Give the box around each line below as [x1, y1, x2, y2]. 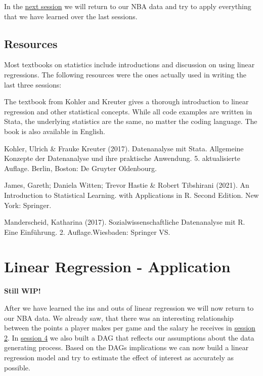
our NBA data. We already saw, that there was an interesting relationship [4, 312, 234, 323]
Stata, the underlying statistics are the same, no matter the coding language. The [4, 116, 257, 127]
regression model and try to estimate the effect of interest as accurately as [4, 352, 234, 362]
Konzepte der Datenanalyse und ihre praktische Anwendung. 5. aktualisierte [4, 153, 240, 163]
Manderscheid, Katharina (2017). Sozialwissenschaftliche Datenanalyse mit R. [4, 217, 245, 227]
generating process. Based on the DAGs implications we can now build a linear [4, 342, 249, 353]
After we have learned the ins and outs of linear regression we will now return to [4, 303, 254, 313]
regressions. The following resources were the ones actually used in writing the [4, 69, 247, 79]
